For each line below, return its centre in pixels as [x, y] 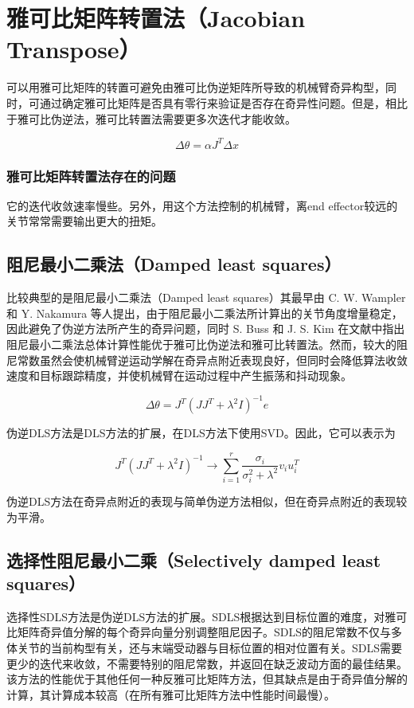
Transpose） [74, 49]
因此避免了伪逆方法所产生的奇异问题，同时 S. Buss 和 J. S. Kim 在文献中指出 [206, 329]
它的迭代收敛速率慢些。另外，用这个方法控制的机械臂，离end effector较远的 [202, 205]
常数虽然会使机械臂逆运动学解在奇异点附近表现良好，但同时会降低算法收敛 [212, 360]
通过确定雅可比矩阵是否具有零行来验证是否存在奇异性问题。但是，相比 [223, 102]
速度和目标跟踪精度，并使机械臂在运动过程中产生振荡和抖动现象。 [179, 376]
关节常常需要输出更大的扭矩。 [84, 221]
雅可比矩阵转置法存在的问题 [91, 176]
